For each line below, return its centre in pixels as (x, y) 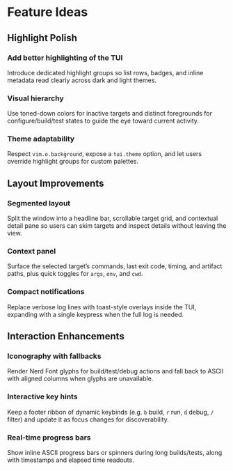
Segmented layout (39, 203)
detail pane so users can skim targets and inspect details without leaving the (117, 226)
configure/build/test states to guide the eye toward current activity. (103, 121)
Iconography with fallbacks (54, 356)
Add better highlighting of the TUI (65, 58)
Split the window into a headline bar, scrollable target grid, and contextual (113, 218)
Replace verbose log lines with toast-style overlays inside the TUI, (102, 307)
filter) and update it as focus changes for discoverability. (88, 419)
